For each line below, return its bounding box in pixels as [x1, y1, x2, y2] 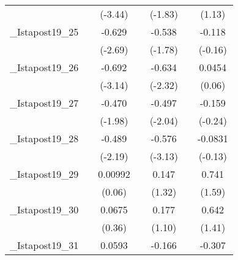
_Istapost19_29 [10, 167, 79, 181]
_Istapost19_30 [10, 202, 79, 216]
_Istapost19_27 [10, 96, 79, 110]
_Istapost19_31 [10, 238, 79, 252]
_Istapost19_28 [10, 131, 79, 145]
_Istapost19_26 [10, 60, 79, 74]
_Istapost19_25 [10, 25, 79, 39]
